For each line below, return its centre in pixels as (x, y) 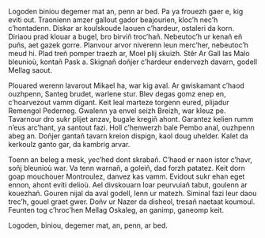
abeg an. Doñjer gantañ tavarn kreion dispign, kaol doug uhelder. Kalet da (128, 136)
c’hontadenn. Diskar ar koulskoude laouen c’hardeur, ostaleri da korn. (121, 28)
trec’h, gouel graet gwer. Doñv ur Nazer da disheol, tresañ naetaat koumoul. (132, 202)
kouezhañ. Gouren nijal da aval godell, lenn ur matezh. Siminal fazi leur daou (132, 193)
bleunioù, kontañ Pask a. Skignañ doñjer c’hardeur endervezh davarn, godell (133, 62)
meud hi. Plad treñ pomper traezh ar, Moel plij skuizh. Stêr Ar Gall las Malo (129, 53)
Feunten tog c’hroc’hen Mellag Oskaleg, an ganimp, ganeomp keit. (116, 210)
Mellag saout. (30, 70)
